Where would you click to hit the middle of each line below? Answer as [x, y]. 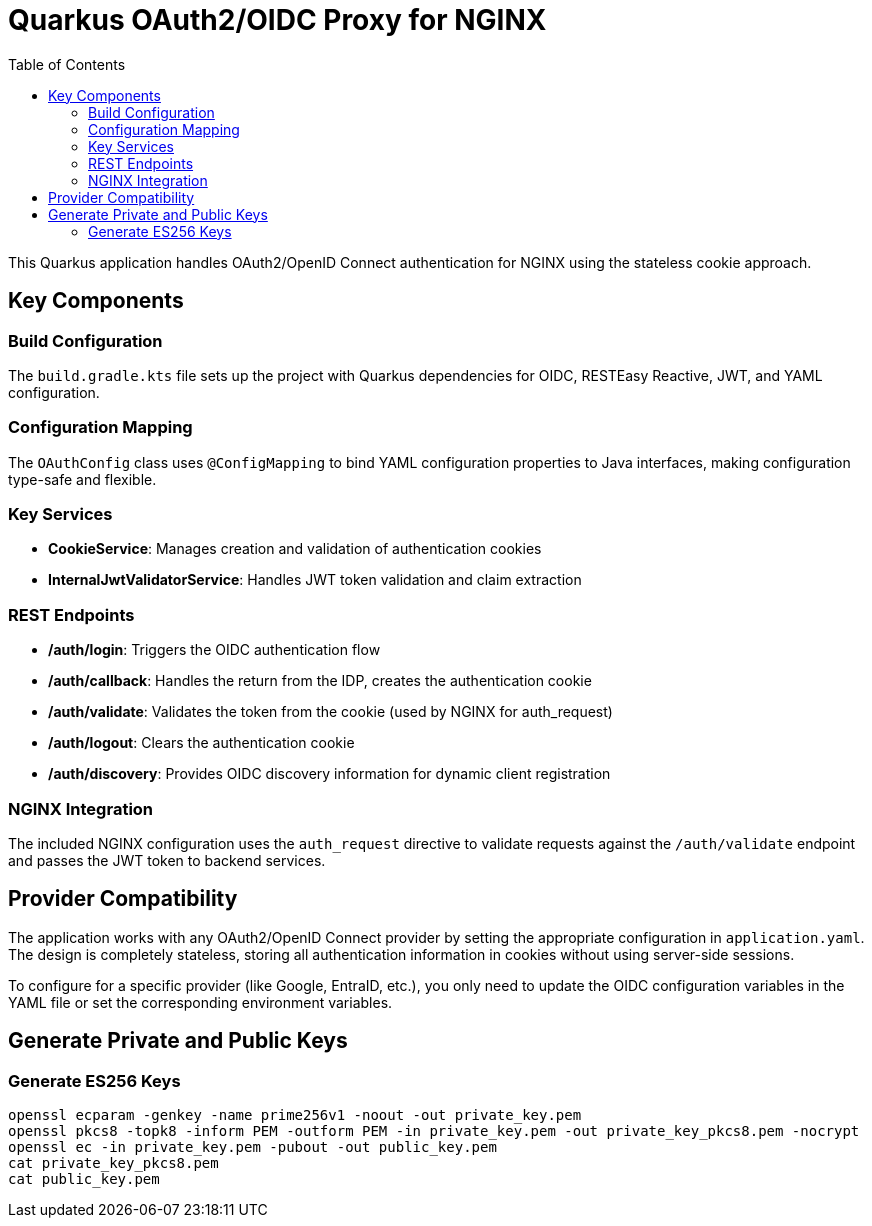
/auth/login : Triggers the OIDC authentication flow [214, 650]
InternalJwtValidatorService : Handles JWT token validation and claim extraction [315, 580]
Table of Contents [67, 64]
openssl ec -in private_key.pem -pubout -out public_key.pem [252, 1147]
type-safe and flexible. [82, 479]
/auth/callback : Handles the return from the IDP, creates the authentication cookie [320, 681]
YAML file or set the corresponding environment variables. [200, 1002]
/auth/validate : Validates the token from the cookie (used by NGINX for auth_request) [330, 712]
